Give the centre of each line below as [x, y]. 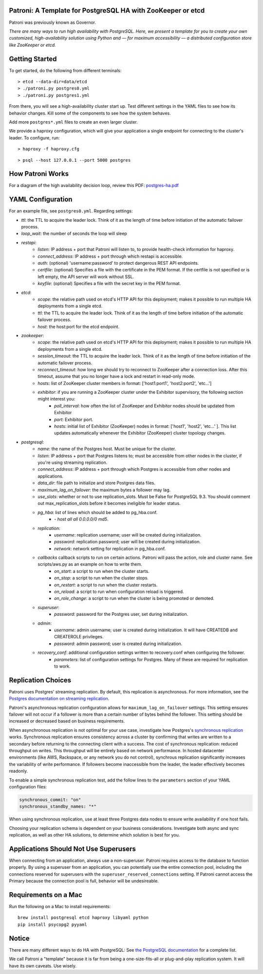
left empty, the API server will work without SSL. [86, 277]
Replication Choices [40, 680]
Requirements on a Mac [46, 895]
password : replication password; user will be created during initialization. [127, 542]
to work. [62, 666]
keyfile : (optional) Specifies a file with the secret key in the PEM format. [109, 284]
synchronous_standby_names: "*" [58, 807]
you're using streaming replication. [73, 462]
